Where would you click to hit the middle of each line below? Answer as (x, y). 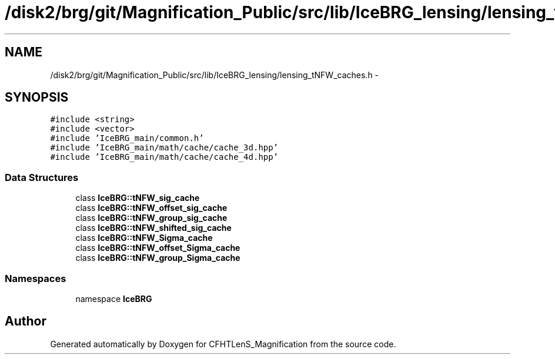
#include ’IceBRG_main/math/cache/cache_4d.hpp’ (164, 157)
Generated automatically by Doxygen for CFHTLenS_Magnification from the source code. (223, 344)
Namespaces (36, 278)
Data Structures (42, 177)
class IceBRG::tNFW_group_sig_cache (151, 218)
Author (26, 321)
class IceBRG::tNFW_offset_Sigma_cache (158, 248)
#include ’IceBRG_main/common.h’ (127, 138)
